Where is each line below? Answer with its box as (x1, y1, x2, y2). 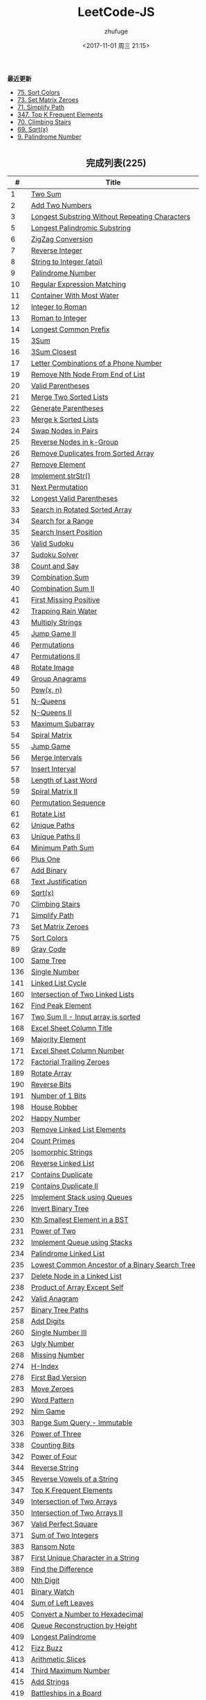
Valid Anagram (30, 1294, 79, 1303)
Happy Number (30, 1113, 81, 1123)
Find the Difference (30, 1564, 93, 1574)
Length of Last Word (30, 775, 97, 784)
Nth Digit (30, 1575, 60, 1585)
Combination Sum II (30, 583, 95, 593)
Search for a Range (30, 516, 93, 526)
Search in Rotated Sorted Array (30, 504, 133, 514)
